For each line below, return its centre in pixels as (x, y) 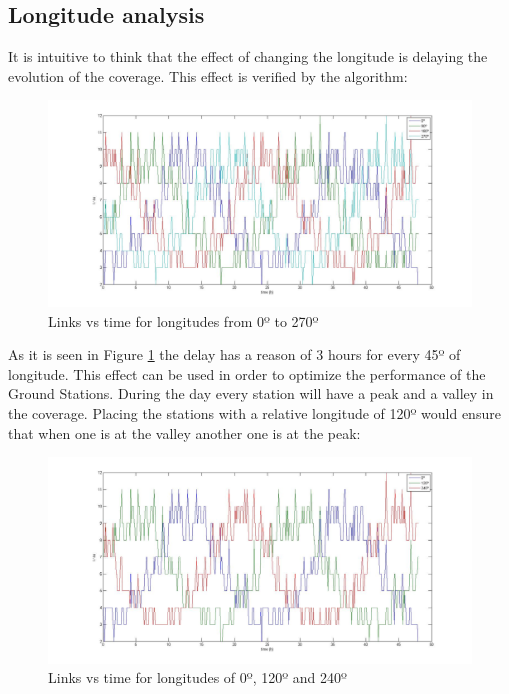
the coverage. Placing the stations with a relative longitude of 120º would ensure (254, 412)
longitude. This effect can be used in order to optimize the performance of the (247, 373)
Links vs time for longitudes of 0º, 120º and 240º (197, 677)
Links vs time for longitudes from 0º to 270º (183, 320)
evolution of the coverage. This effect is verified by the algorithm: (208, 75)
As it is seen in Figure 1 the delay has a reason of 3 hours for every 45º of (234, 354)
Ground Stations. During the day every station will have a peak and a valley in (251, 393)
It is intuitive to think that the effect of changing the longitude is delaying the (248, 56)
